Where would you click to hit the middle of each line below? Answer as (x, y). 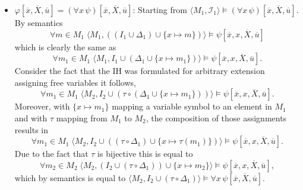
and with (31, 117)
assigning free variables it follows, (75, 82)
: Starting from (160, 9)
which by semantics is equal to (70, 177)
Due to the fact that (51, 154)
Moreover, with (42, 106)
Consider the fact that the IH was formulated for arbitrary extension (140, 71)
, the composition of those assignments (216, 117)
